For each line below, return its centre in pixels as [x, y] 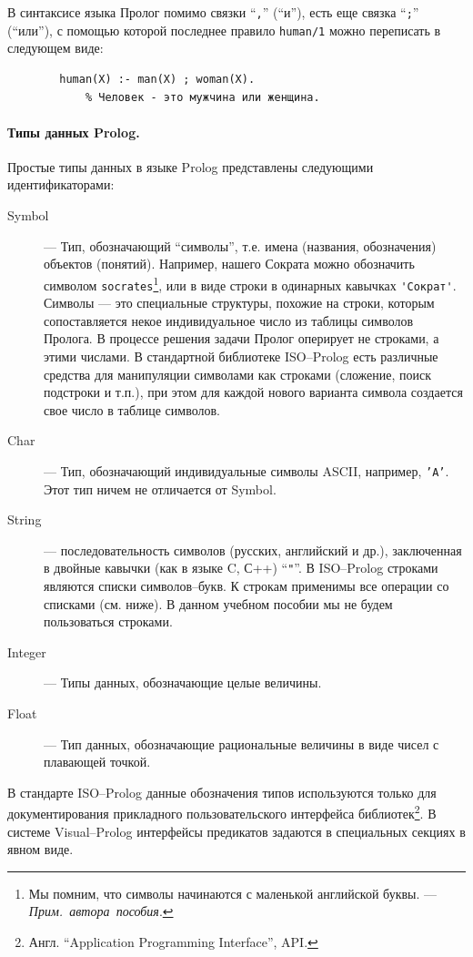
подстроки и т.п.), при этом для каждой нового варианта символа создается [253, 392]
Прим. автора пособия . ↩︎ [101, 911]
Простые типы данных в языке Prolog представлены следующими [191, 166]
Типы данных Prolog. [74, 132]
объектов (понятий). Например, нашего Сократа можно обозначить [229, 264]
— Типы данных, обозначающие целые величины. [183, 682]
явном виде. [40, 849]
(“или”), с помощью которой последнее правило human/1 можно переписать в [224, 30]
